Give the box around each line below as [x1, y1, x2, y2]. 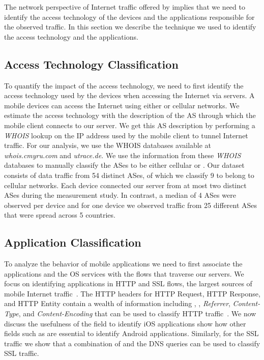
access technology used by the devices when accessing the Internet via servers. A [4, 90, 255, 101]
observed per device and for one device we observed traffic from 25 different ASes [4, 199, 257, 210]
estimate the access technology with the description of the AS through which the [4, 110, 256, 121]
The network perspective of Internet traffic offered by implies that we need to [4, 2, 245, 12]
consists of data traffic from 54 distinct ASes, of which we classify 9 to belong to [4, 169, 254, 180]
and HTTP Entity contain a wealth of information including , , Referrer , [4, 298, 230, 309]
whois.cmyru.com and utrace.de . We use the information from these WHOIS [4, 149, 241, 160]
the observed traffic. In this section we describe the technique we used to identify [4, 21, 256, 32]
